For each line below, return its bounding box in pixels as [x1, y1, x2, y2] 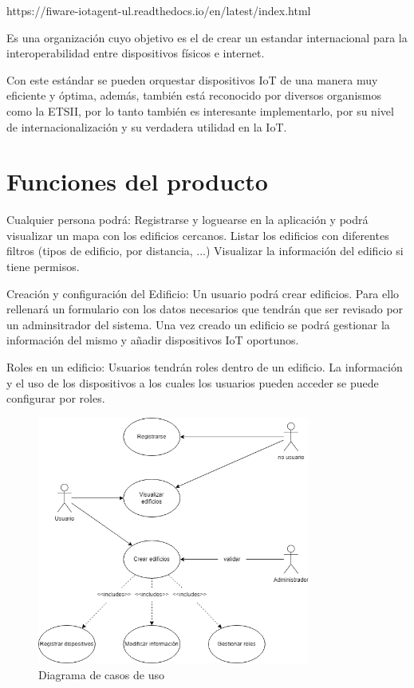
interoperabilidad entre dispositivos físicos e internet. [6, 45, 265, 61]
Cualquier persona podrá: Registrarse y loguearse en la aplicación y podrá [6, 211, 369, 228]
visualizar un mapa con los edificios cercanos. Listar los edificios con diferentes [6, 226, 389, 243]
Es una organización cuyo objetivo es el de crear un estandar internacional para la [6, 29, 408, 45]
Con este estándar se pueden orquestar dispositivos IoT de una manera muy [6, 71, 378, 88]
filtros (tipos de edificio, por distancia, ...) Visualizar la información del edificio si [6, 242, 404, 259]
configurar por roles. [6, 390, 105, 407]
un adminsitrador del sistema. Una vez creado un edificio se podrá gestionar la [6, 316, 390, 332]
